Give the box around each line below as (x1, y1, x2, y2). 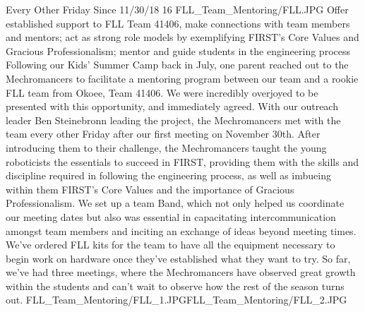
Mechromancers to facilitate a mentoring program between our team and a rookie (6, 71, 359, 85)
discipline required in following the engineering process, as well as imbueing (6, 168, 331, 183)
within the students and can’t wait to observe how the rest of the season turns (6, 278, 345, 293)
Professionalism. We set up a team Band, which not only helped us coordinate (6, 196, 345, 210)
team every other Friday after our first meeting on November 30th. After (6, 126, 321, 141)
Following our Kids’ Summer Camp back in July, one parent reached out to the (6, 57, 349, 72)
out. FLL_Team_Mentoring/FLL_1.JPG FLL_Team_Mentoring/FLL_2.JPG (6, 292, 347, 307)
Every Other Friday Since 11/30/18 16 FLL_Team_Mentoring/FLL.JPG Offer (6, 2, 349, 16)
